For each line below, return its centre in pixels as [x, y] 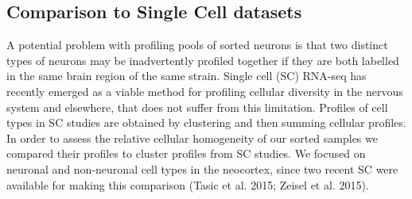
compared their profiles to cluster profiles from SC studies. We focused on [186, 153]
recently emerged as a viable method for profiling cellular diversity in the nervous [205, 91]
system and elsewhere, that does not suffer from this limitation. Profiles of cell [197, 107]
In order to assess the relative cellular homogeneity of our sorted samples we [192, 138]
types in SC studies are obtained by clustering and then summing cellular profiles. [206, 122]
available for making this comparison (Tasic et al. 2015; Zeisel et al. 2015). [188, 184]
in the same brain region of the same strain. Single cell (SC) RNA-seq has [187, 76]
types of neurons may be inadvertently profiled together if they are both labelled [203, 60]
